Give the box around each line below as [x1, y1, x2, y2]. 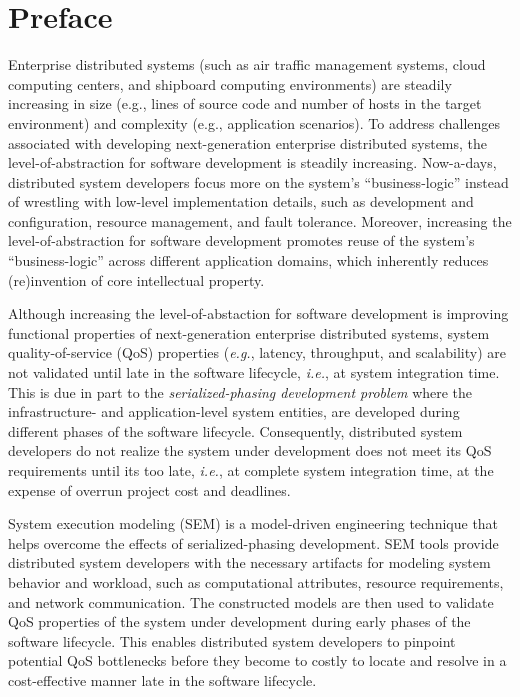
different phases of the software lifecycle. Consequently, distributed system [8, 420, 463, 441]
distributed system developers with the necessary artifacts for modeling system [8, 552, 491, 573]
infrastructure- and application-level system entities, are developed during [8, 401, 460, 422]
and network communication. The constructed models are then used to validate [8, 591, 494, 612]
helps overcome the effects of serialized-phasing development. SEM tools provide [8, 532, 499, 553]
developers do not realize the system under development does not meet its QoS [8, 440, 492, 461]
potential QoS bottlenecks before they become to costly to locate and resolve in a [8, 650, 507, 671]
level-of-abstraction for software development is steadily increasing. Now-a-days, [8, 152, 497, 173]
